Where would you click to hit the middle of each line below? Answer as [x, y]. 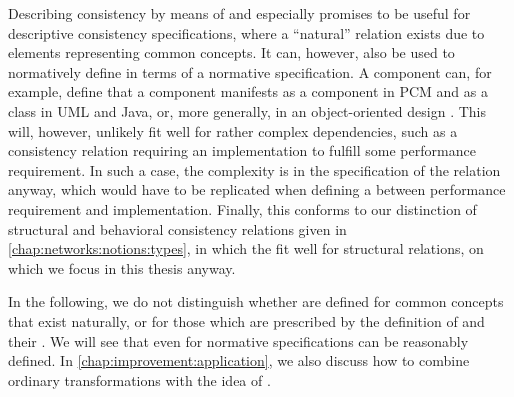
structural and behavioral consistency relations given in [177, 228]
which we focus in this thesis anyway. [122, 267]
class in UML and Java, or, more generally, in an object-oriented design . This [247, 110]
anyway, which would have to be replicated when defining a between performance [257, 189]
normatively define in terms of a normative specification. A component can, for [250, 71]
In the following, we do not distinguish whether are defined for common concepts [256, 301]
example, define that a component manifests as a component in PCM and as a [248, 91]
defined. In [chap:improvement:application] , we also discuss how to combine [239, 360]
